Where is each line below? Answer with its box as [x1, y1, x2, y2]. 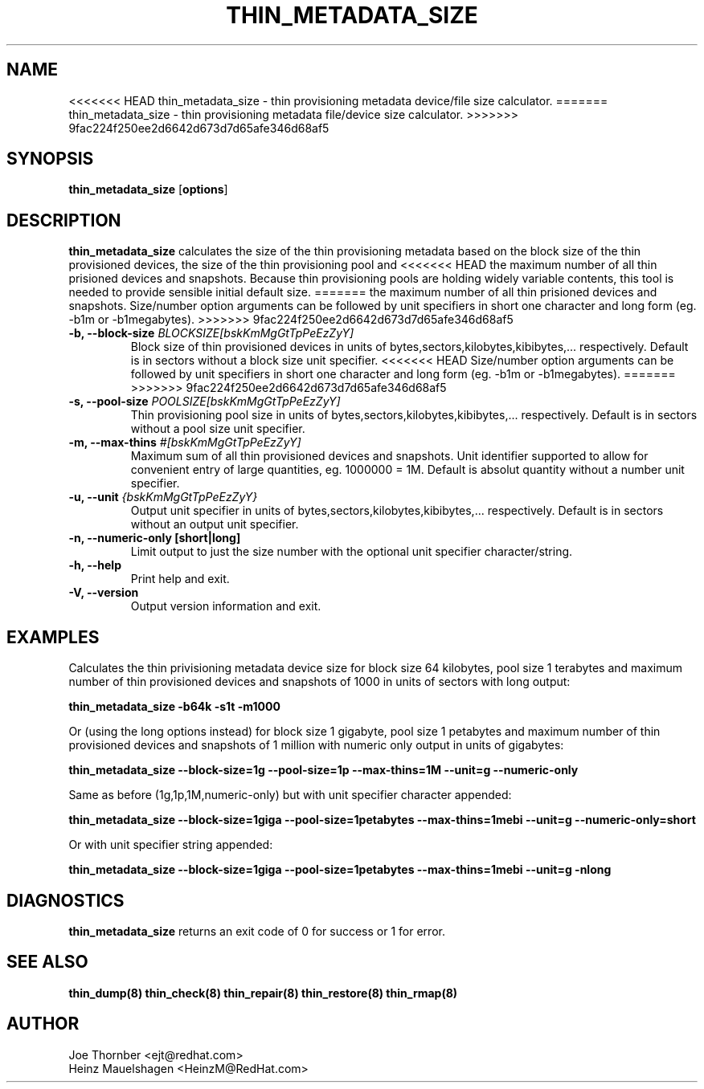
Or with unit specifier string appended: [68, 838, 273, 852]
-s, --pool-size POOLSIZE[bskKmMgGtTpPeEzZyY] [68, 394, 341, 409]
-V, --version [68, 585, 139, 600]
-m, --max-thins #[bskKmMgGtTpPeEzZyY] [68, 435, 301, 450]
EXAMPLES [6, 626, 100, 647]
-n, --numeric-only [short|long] [68, 531, 241, 545]
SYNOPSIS [6, 149, 94, 169]
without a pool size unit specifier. [130, 422, 305, 436]
